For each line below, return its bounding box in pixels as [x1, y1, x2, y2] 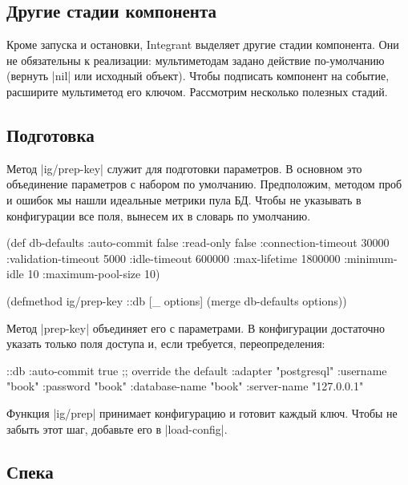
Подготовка [6, 122, 95, 147]
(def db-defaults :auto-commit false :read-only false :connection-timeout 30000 [6, 234, 390, 251]
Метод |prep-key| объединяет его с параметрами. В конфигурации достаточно [6, 319, 386, 336]
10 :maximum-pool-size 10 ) [27, 265, 160, 282]
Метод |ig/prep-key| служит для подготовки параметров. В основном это [6, 160, 362, 176]
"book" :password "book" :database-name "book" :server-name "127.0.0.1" [6, 378, 364, 394]
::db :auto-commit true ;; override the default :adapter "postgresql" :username [6, 362, 387, 378]
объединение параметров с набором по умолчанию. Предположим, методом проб [6, 176, 402, 192]
